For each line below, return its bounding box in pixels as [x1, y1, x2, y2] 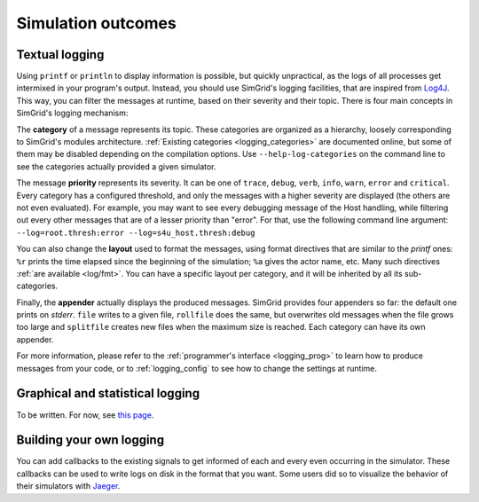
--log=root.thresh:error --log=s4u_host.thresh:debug [16, 227, 255, 238]
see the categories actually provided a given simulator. [16, 161, 216, 172]
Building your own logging [16, 433, 164, 448]
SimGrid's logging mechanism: [16, 107, 129, 119]
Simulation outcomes [16, 13, 177, 33]
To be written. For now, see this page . [16, 409, 154, 420]
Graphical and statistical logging [16, 386, 200, 401]
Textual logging [16, 47, 105, 62]
